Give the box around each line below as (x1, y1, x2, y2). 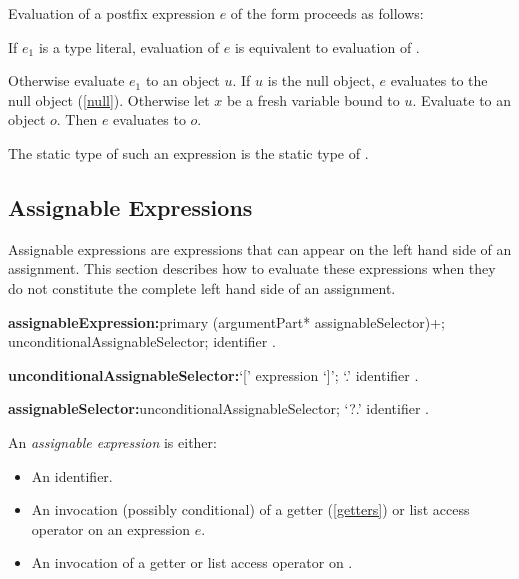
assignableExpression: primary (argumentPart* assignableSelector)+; (8, 311, 445, 332)
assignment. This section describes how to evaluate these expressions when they (8, 258, 496, 279)
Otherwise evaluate (8, 70, 125, 91)
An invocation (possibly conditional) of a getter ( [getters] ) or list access (31, 499, 470, 520)
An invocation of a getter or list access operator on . (31, 552, 353, 573)
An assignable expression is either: (8, 431, 217, 452)
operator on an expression (31, 518, 190, 539)
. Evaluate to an (412, 89, 512, 110)
